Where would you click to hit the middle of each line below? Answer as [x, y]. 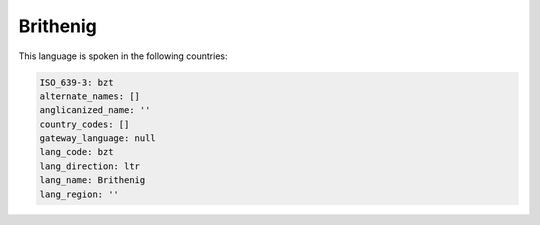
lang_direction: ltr [89, 166]
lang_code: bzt [76, 152]
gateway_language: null [98, 138]
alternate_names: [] [89, 96]
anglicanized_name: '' [95, 110]
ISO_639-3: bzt [76, 82]
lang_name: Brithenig [92, 180]
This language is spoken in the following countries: [123, 56]
